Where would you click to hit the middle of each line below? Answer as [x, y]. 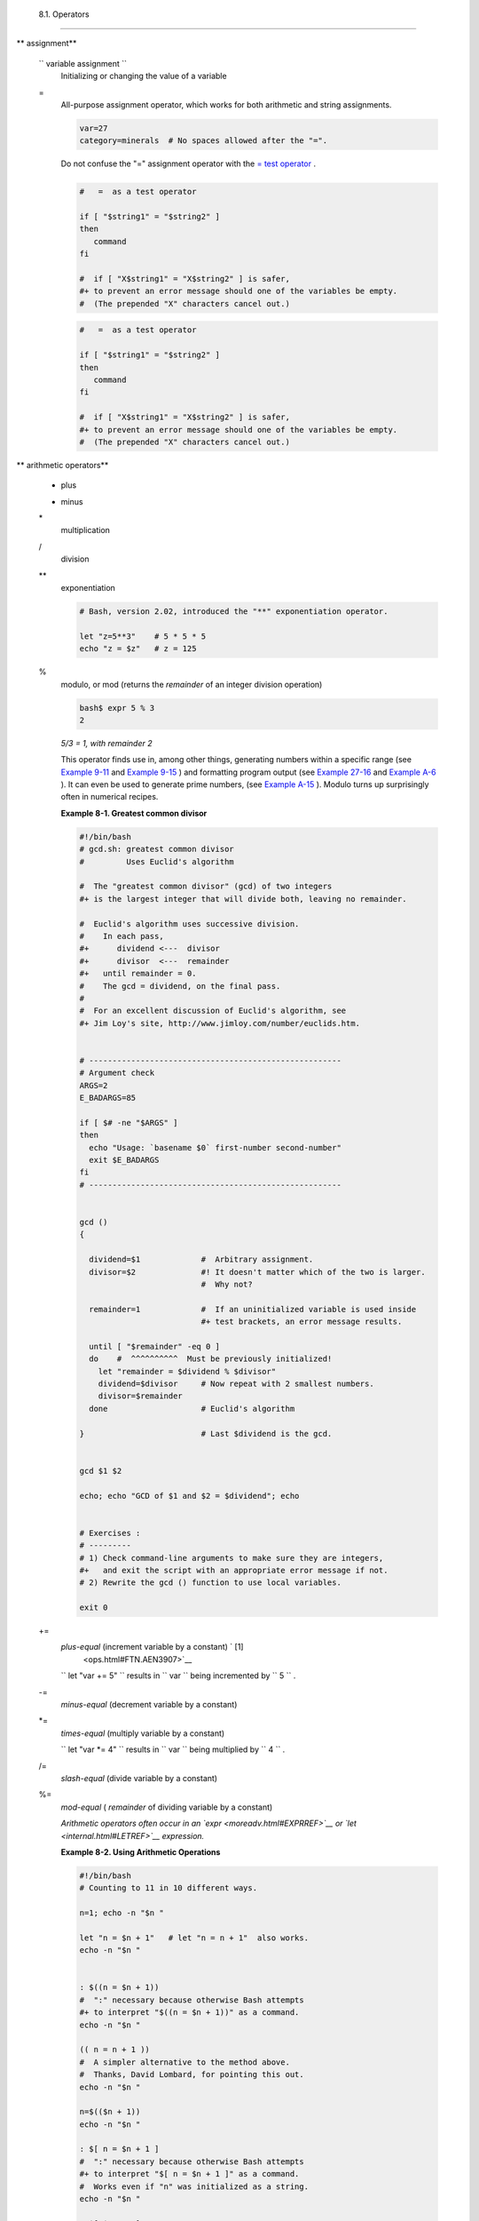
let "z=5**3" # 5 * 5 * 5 [143, 636]
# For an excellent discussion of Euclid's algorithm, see [213, 1011]
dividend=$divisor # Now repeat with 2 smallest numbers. [236, 1384]
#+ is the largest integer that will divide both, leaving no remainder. [243, 899]
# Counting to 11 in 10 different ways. [168, 1888]
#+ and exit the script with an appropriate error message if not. [234, 1570]
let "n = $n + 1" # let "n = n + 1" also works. [194, 1938]
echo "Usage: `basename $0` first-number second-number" [215, 1147]
